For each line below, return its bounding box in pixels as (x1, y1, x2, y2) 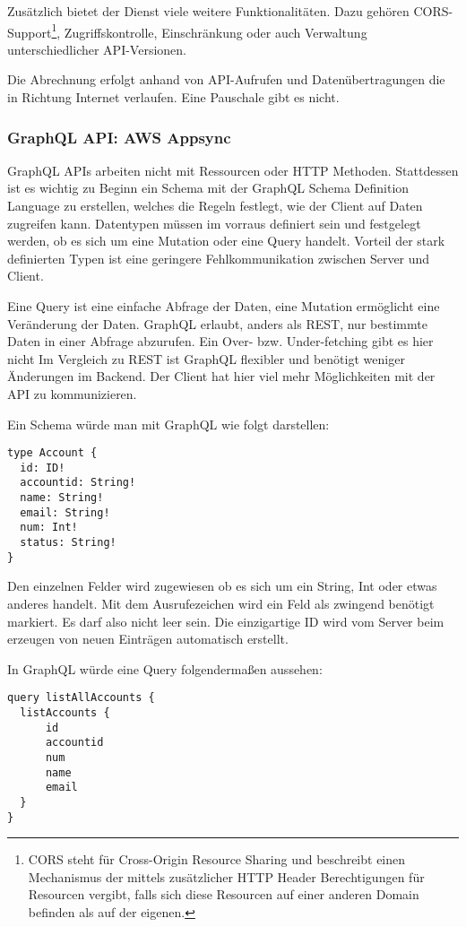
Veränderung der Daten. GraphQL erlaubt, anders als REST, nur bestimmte (7, 314, 427, 333)
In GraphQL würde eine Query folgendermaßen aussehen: (7, 659, 323, 678)
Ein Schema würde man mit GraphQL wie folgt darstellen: (7, 414, 330, 433)
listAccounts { (20, 706, 110, 720)
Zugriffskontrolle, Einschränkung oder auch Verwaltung (64, 22, 367, 41)
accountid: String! (20, 476, 136, 489)
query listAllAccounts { (7, 691, 155, 705)
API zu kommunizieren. (7, 384, 137, 403)
